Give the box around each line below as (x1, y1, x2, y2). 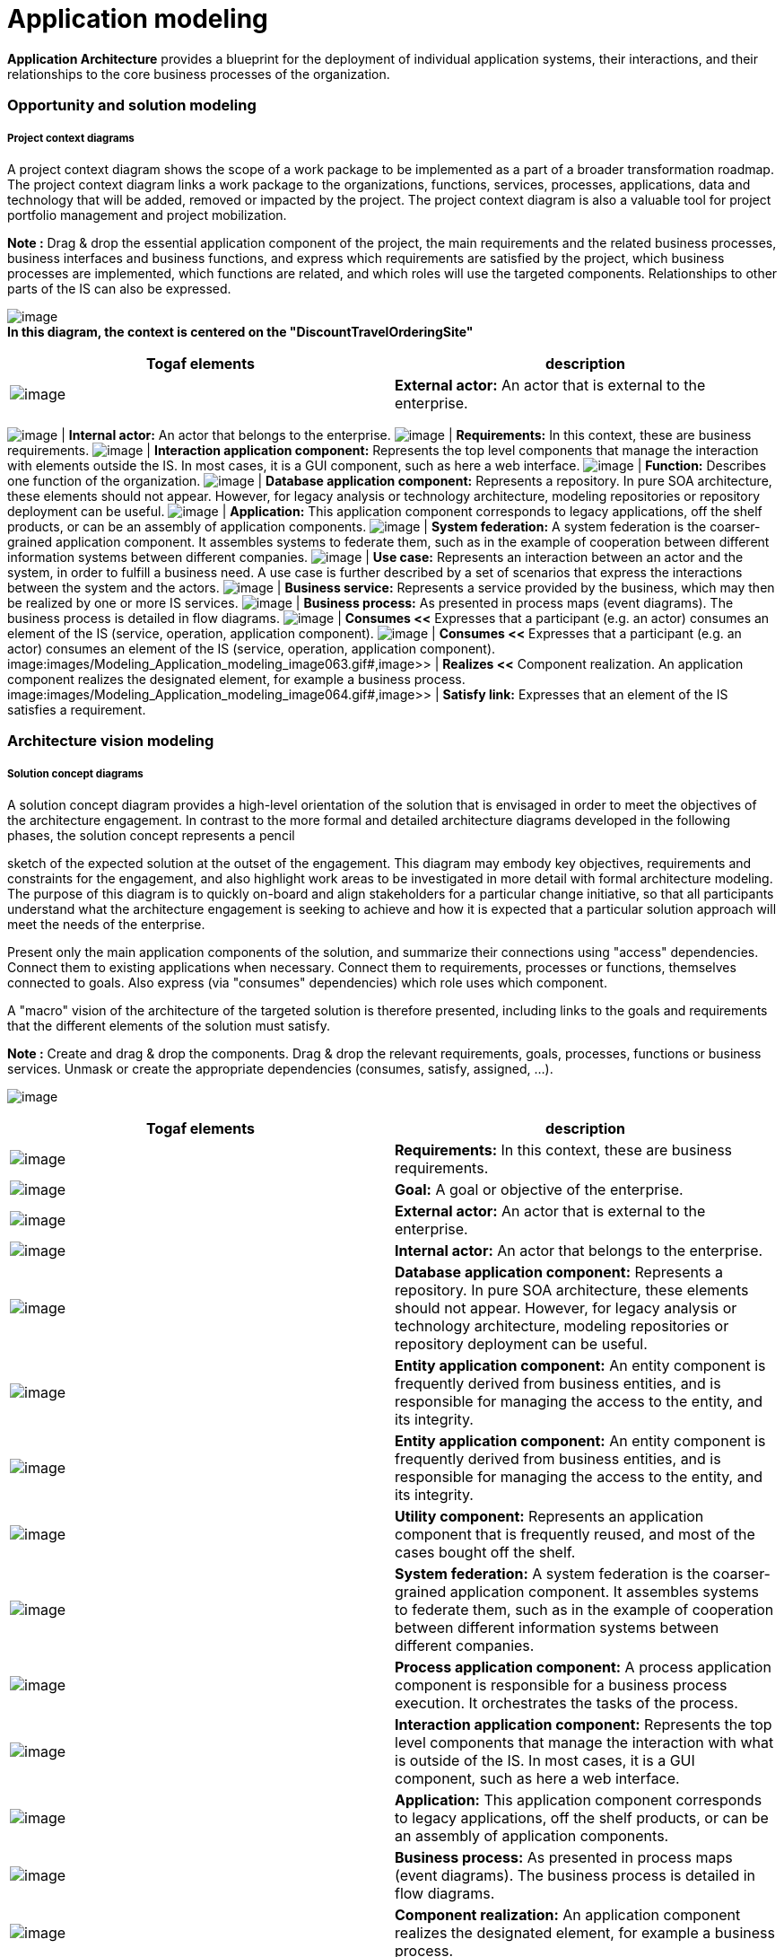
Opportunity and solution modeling (7, 96, 257, 115)
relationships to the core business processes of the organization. (7, 66, 390, 82)
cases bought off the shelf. (395, 1543, 576, 1562)
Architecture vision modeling (7, 732, 214, 750)
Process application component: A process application (395, 1658, 771, 1677)
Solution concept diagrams (7, 767, 144, 780)
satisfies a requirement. (7, 701, 146, 717)
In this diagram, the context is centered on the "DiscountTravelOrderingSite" (7, 323, 474, 339)
